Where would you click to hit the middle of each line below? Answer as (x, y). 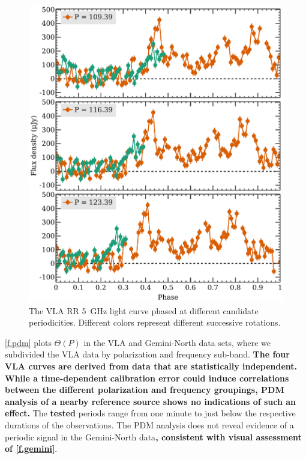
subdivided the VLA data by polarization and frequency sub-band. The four (147, 354)
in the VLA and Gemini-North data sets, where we (177, 342)
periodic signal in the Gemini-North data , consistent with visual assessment (153, 436)
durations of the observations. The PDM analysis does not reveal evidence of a (149, 425)
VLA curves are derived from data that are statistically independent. (151, 366)
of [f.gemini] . (31, 448)
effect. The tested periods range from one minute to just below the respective (150, 413)
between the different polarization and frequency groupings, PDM (145, 390)
